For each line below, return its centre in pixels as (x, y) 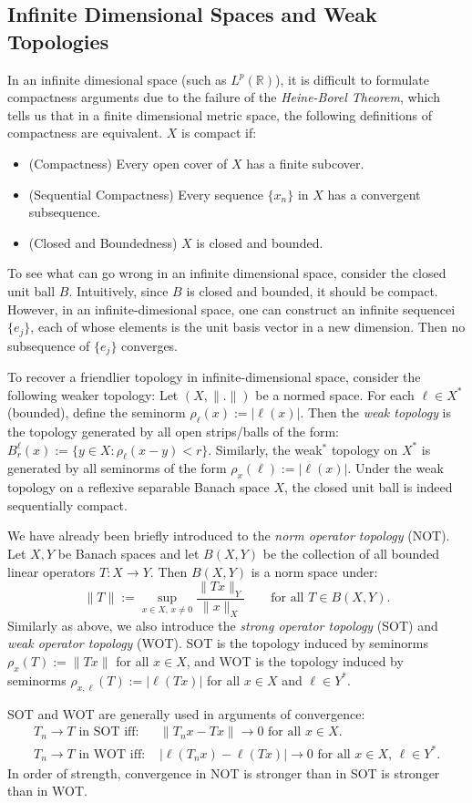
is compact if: (219, 133)
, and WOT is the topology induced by (295, 660)
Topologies (58, 41)
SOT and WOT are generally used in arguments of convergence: (186, 713)
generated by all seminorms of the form (117, 468)
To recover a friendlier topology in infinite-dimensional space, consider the (214, 377)
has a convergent (374, 194)
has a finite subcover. (305, 163)
